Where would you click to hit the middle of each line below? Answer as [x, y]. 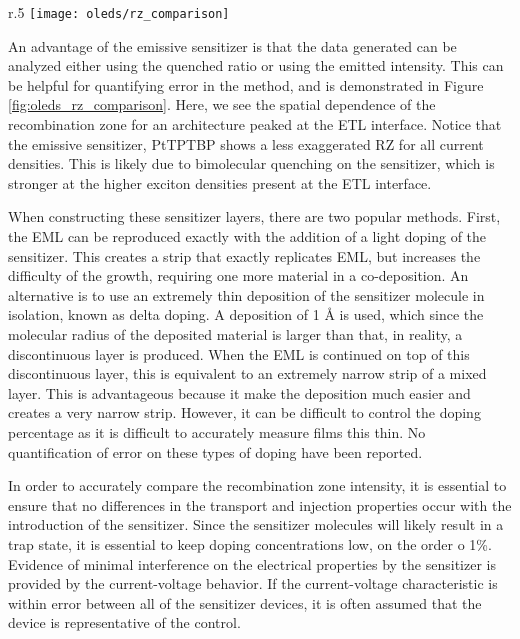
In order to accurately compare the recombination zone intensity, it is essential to [257, 485]
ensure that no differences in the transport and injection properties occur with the [260, 504]
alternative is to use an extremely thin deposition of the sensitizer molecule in [246, 294]
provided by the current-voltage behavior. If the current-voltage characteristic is [253, 583]
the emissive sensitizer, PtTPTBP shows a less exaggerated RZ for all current [246, 143]
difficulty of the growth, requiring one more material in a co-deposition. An [238, 275]
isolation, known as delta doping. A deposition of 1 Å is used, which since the [246, 314]
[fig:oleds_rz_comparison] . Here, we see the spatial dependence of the [222, 104]
